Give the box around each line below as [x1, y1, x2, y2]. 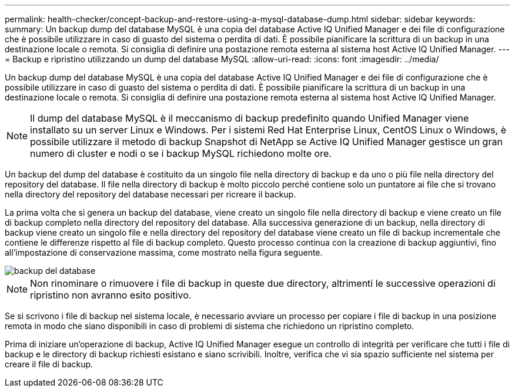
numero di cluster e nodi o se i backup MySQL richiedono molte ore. [30, 148, 332, 159]
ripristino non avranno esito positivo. [30, 289, 192, 301]
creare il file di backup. [5, 359, 93, 369]
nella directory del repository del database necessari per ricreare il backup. [5, 189, 296, 199]
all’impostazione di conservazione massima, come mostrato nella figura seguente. [5, 247, 323, 257]
